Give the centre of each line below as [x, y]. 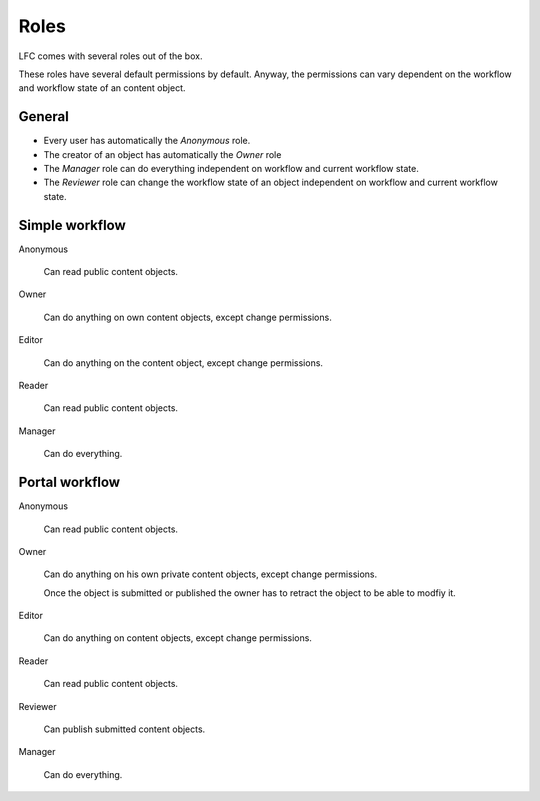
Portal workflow [69, 482]
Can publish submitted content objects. [124, 729]
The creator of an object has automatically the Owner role [162, 154]
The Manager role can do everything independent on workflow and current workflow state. [231, 169]
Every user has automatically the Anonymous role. [147, 141]
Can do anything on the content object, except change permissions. [183, 362]
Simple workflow [72, 225]
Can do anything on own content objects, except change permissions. [187, 317]
